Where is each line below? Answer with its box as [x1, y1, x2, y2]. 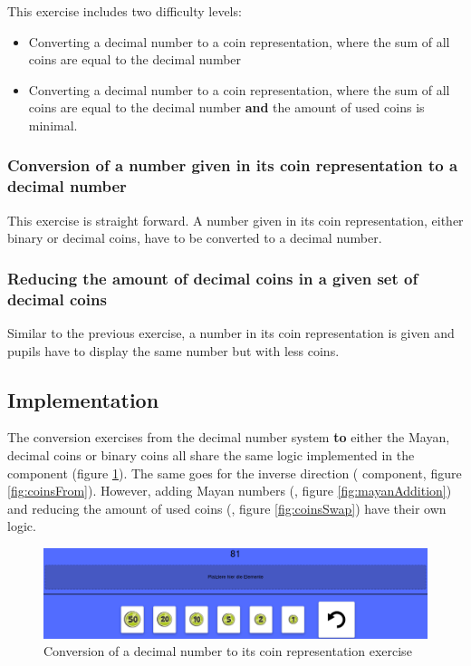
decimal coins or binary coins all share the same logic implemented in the [7, 446, 415, 465]
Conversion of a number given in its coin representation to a [7, 154, 458, 177]
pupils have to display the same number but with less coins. [7, 341, 340, 360]
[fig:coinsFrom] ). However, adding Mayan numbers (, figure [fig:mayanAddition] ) [7, 481, 452, 500]
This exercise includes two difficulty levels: [7, 2, 242, 20]
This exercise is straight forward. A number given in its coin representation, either [7, 210, 464, 229]
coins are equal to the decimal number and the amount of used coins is [28, 98, 425, 117]
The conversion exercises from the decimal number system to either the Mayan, [7, 428, 450, 447]
